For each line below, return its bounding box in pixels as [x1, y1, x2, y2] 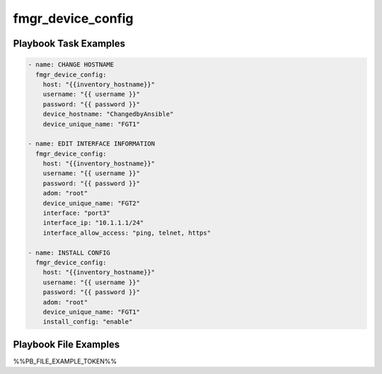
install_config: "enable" [42, 318, 133, 326]
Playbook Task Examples [13, 37, 126, 49]
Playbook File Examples [13, 338, 120, 350]
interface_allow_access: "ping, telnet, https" [42, 228, 212, 237]
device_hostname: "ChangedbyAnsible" [42, 110, 174, 118]
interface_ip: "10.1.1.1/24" [42, 219, 144, 227]
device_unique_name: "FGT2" [42, 199, 141, 207]
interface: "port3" [42, 209, 111, 217]
